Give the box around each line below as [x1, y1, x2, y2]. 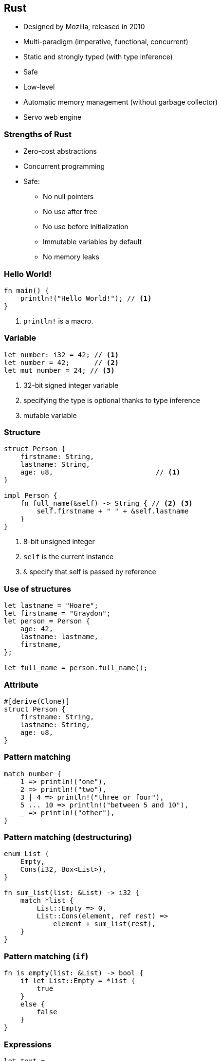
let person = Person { [4, 617, 91, 625]
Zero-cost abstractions [23, 147, 97, 156]
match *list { [20, 896, 74, 905]
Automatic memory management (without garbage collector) [23, 98, 218, 107]
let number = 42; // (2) [4, 358, 119, 366]
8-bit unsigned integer [23, 537, 95, 546]
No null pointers [43, 192, 94, 201]
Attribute [4, 679, 38, 690]
